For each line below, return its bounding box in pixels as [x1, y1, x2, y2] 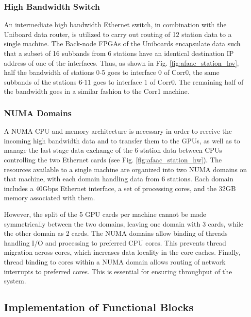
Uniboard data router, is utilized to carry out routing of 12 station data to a [4, 29, 232, 39]
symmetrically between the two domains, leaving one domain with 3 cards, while [4, 218, 243, 229]
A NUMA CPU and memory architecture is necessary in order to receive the [4, 126, 232, 136]
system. [4, 276, 26, 286]
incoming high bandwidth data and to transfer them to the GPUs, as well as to [4, 135, 240, 145]
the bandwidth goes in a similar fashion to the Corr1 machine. [4, 86, 189, 96]
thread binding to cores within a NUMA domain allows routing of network [4, 256, 226, 266]
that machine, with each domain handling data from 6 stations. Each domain [4, 174, 234, 184]
